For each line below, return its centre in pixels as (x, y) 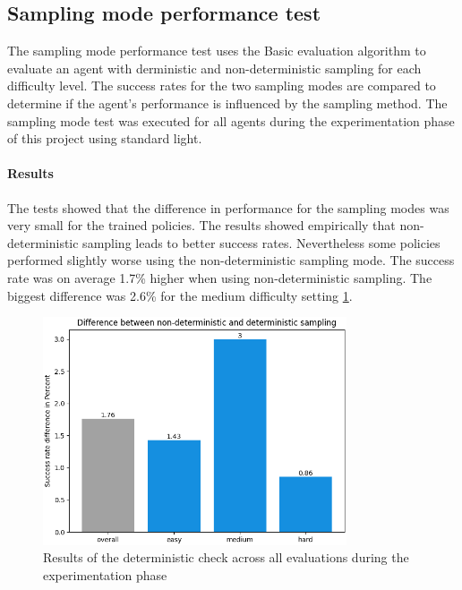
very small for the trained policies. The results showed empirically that (201, 225)
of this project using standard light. (105, 138)
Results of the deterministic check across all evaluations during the (226, 557)
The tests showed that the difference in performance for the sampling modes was (228, 207)
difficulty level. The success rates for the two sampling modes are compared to (222, 86)
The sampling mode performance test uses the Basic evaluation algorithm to (217, 51)
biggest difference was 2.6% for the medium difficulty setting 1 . (180, 295)
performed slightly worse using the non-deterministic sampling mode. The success (231, 260)
